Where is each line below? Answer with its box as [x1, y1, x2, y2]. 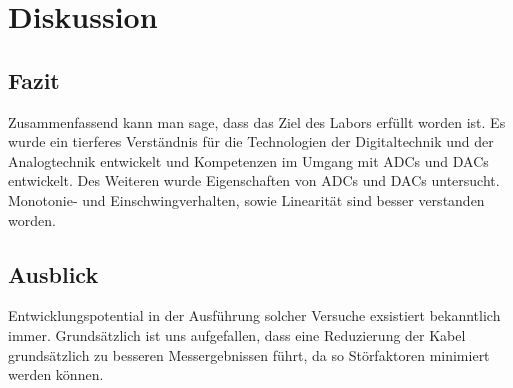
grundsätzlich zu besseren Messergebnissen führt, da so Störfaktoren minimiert [8, 344, 490, 365]
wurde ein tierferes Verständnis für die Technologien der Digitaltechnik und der [8, 131, 494, 152]
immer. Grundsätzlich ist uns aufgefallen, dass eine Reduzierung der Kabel [8, 324, 466, 345]
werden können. [8, 364, 104, 385]
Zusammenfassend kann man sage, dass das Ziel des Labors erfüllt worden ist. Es [8, 111, 506, 132]
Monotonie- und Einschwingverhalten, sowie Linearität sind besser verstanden [8, 189, 485, 210]
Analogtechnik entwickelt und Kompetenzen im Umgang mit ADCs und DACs [8, 150, 489, 171]
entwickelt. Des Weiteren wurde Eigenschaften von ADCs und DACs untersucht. [8, 170, 500, 191]
